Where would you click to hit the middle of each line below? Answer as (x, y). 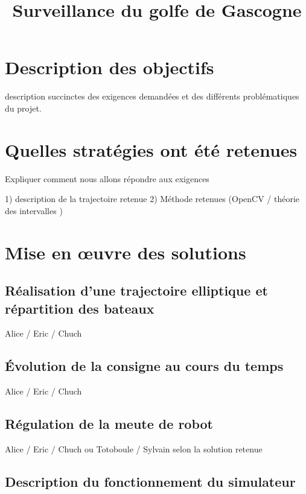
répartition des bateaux (80, 308)
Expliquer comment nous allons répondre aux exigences (107, 178)
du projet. (23, 108)
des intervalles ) (34, 210)
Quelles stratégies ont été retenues (151, 149)
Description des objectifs (110, 67)
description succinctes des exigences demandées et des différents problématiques (152, 96)
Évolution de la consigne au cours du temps (144, 366)
